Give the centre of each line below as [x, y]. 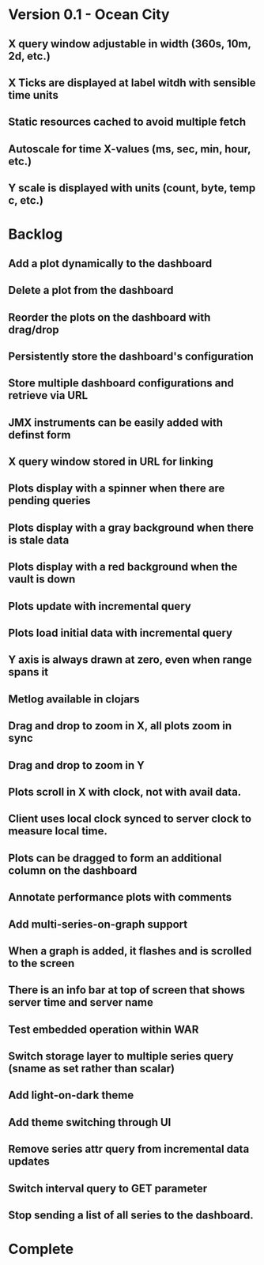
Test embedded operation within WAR [104, 1029]
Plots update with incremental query [100, 606]
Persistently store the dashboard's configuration [131, 356]
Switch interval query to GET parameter [108, 1188]
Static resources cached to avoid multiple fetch [127, 122]
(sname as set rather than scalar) [92, 1069]
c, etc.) [26, 200]
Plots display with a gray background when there [131, 527]
